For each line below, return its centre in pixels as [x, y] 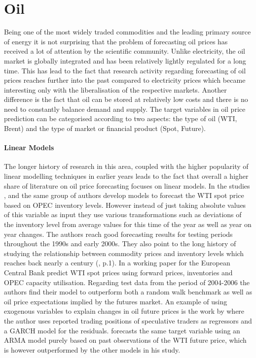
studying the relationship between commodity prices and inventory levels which [124, 253]
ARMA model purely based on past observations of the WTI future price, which [125, 340]
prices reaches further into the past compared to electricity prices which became [125, 80]
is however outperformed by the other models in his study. [92, 349]
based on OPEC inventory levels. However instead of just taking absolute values [125, 205]
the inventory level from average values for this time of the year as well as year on [128, 224]
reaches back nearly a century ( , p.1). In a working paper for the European [117, 263]
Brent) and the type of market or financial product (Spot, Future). [105, 128]
